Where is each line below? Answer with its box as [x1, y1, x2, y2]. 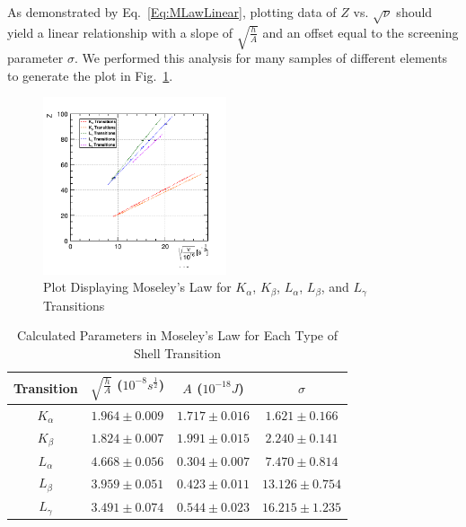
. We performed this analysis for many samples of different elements [74, 48, 448, 67]
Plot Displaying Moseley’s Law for [43, 277, 232, 296]
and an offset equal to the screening [262, 22, 459, 41]
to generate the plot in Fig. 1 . [7, 66, 173, 84]
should [396, 3, 433, 21]
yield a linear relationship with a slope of [7, 22, 233, 41]
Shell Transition [133, 343, 221, 362]
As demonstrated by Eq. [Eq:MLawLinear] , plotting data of [7, 3, 337, 21]
